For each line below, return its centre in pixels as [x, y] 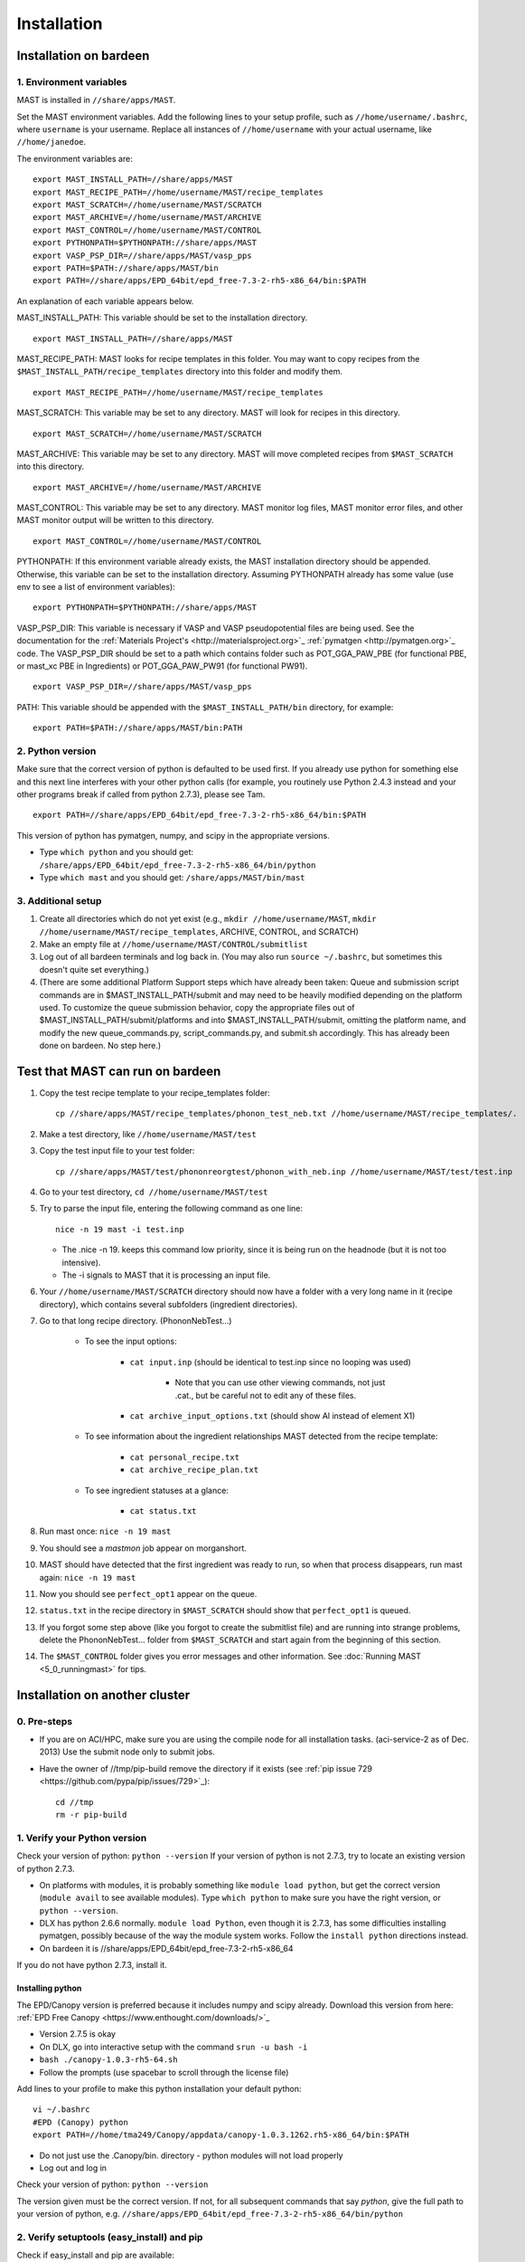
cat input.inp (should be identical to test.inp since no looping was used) [270, 1362]
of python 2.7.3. [46, 1868]
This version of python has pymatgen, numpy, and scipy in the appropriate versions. [173, 835]
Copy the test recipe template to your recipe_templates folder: [155, 1093]
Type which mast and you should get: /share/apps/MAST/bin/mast [173, 878]
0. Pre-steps [44, 1721]
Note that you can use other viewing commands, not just [280, 1383]
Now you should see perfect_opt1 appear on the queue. [148, 1593]
